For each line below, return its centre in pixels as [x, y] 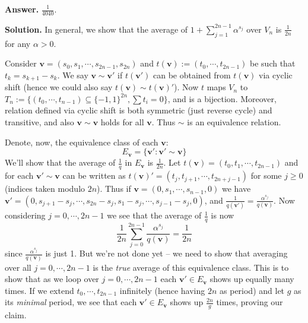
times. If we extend [39, 290]
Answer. [22, 9]
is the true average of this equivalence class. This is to [191, 267]
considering [25, 215]
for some [266, 175]
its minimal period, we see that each [71, 302]
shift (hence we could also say [59, 87]
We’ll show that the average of [60, 162]
